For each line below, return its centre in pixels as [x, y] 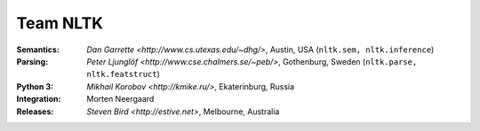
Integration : [39, 99]
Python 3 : [35, 86]
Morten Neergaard [120, 99]
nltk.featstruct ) [123, 74]
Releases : [35, 112]
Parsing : [32, 61]
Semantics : [38, 50]
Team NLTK [60, 23]
